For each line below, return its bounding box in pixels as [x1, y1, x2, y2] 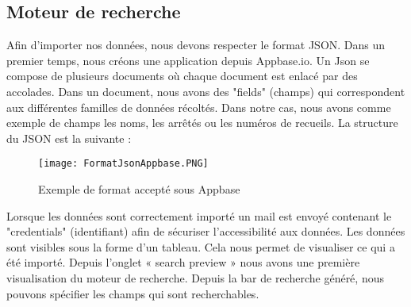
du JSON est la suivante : [6, 129, 132, 146]
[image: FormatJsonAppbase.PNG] [38, 158, 209, 170]
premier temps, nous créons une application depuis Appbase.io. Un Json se [6, 52, 370, 68]
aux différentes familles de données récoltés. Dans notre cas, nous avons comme [6, 98, 391, 115]
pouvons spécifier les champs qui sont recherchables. [6, 285, 259, 301]
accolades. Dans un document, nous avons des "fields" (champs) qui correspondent [6, 83, 405, 99]
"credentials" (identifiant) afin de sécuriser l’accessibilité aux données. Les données [6, 223, 405, 240]
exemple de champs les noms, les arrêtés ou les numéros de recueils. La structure [6, 114, 398, 131]
